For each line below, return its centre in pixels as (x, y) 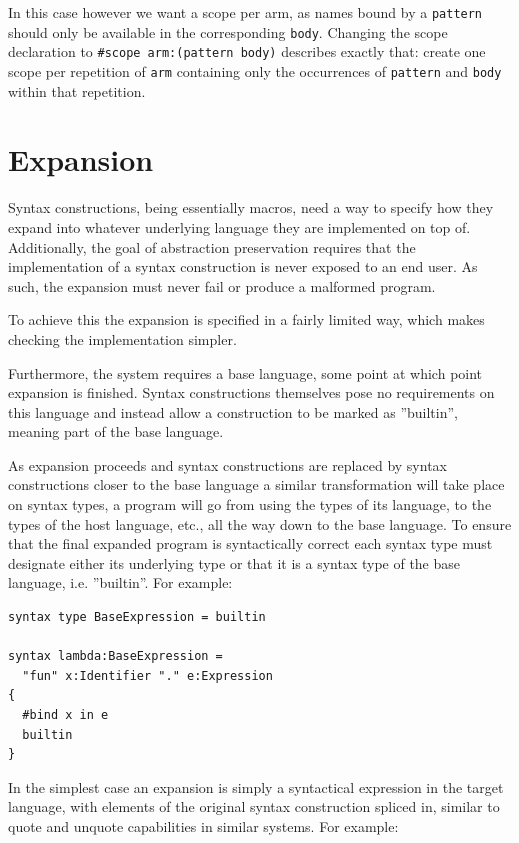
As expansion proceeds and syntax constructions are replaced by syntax (227, 464)
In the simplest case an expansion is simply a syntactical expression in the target (256, 786)
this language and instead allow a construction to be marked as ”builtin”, (233, 411)
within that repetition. (77, 90)
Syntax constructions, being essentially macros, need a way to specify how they (251, 207)
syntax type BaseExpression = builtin (137, 617)
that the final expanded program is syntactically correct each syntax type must (250, 543)
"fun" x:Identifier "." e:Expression (147, 675)
